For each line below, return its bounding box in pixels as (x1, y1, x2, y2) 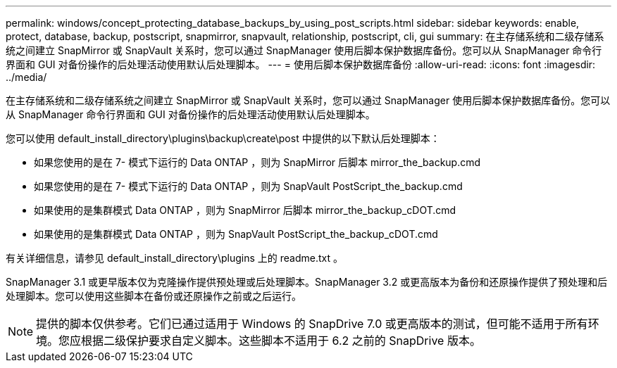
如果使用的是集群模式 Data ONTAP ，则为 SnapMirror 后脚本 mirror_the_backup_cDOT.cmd (34, 204, 456, 216)
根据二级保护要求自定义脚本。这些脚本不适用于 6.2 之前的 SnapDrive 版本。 (81, 334, 481, 348)
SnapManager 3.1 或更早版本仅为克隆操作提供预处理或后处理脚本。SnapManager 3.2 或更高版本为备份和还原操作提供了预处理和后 (6, 276, 608, 288)
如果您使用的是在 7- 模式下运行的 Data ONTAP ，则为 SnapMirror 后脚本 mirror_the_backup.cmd (34, 156, 481, 168)
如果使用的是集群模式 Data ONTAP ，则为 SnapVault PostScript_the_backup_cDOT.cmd (34, 228, 438, 240)
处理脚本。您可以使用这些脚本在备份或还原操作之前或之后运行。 (6, 290, 301, 302)
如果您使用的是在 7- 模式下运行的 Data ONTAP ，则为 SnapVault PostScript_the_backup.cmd (34, 180, 463, 192)
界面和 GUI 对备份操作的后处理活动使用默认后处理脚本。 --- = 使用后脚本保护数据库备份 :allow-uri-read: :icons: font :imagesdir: (6, 58, 596, 70)
